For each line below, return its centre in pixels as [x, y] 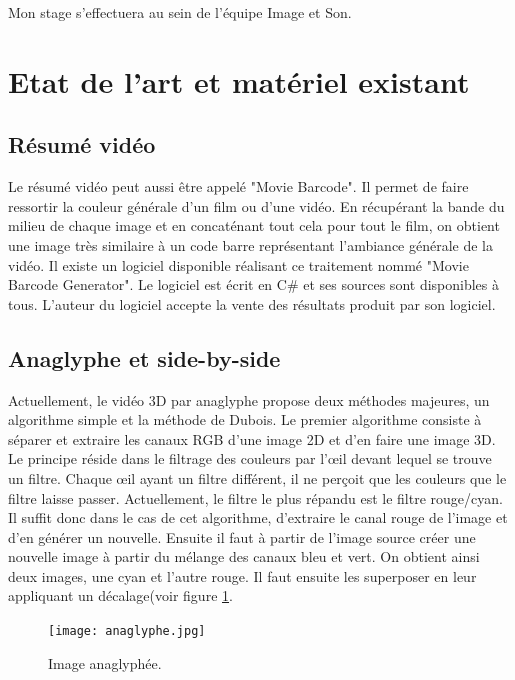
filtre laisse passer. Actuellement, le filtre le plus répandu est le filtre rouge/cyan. [255, 497]
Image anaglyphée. [105, 662]
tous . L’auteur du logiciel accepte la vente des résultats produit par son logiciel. [252, 303]
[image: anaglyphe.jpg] [127, 631]
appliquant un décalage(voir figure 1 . [120, 595]
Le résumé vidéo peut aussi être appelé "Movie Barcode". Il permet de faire [238, 186]
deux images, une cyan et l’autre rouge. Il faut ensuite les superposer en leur [242, 575]
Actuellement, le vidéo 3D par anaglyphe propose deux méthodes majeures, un [249, 399]
